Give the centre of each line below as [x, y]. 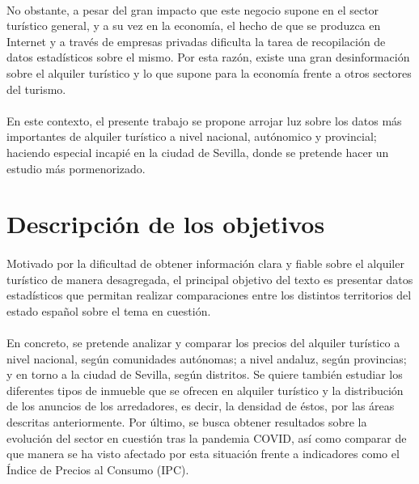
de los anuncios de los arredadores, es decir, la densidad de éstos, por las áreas [201, 406]
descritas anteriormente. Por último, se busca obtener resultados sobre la [187, 422]
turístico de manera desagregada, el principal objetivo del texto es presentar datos [210, 279]
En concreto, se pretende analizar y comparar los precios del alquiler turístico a [203, 343]
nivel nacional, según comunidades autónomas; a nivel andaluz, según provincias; [207, 358]
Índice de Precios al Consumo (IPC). [98, 469]
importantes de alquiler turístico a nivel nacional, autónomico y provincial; [192, 136]
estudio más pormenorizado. [76, 168]
